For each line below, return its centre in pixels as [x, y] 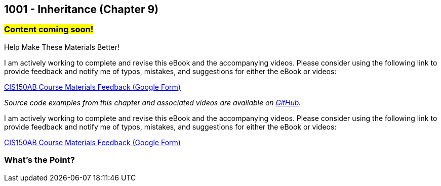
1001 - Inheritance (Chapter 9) [82, 9]
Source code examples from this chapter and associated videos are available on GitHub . [153, 102]
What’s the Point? [39, 160]
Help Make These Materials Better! [62, 47]
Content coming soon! [49, 29]
